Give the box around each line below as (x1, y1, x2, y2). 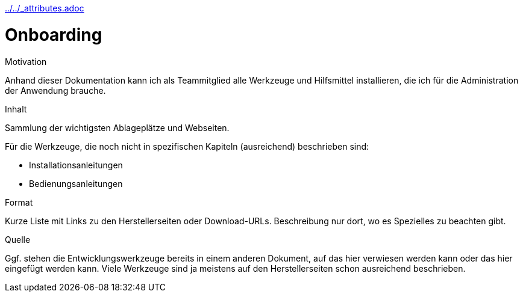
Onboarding (5, 24, 102, 45)
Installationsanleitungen (29, 159, 123, 170)
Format (5, 197, 33, 207)
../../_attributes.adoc (5, 3, 84, 13)
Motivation (5, 56, 47, 67)
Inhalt (5, 103, 27, 114)
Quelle (5, 234, 31, 245)
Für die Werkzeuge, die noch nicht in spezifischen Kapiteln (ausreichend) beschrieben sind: (5, 141, 369, 152)
